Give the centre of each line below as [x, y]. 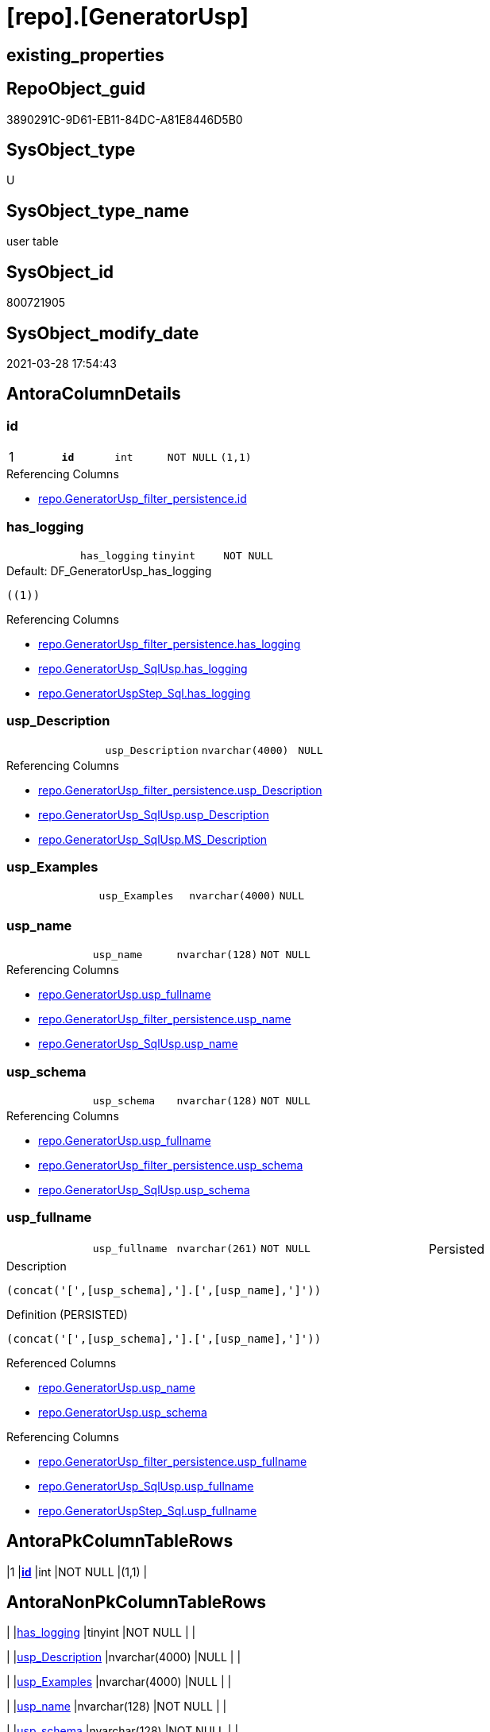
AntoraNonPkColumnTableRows [137, 1602]
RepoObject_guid [76, 89]
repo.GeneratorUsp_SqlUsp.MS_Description [153, 839]
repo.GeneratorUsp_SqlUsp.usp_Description [154, 814]
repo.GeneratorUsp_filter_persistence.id [143, 499]
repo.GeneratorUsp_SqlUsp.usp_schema [144, 1189]
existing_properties [85, 55]
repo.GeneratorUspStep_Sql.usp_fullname [148, 1510]
